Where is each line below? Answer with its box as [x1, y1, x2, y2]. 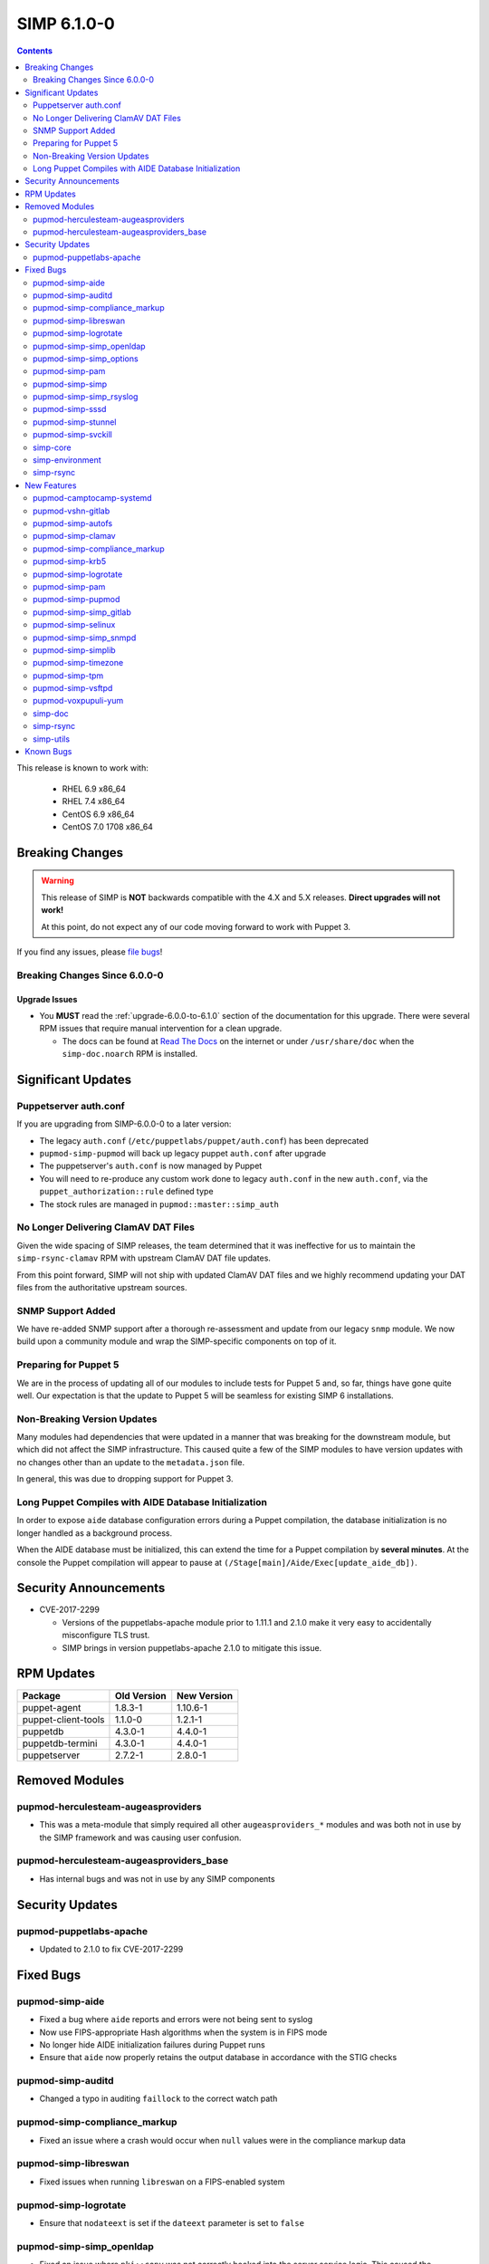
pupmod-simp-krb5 [33, 556, 107, 567]
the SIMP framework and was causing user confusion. [39, 1832, 242, 1843]
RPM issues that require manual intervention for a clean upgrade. [39, 1023, 283, 1034]
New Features [24, 480, 77, 491]
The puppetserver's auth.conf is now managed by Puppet [39, 1160, 263, 1172]
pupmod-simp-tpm [33, 670, 104, 681]
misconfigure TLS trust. [62, 1630, 150, 1641]
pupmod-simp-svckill [33, 429, 112, 440]
